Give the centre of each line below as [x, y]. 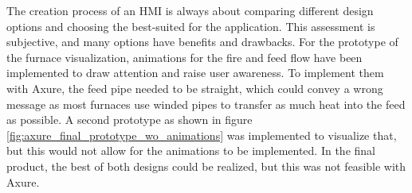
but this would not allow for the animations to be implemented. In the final [191, 151]
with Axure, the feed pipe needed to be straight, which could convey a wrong [195, 88]
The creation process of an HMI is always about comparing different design [190, 10]
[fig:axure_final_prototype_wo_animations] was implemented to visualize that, [202, 135]
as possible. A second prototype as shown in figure [129, 120]
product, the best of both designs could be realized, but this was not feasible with [206, 166]
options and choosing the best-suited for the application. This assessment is [191, 26]
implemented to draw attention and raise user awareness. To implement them [195, 73]
